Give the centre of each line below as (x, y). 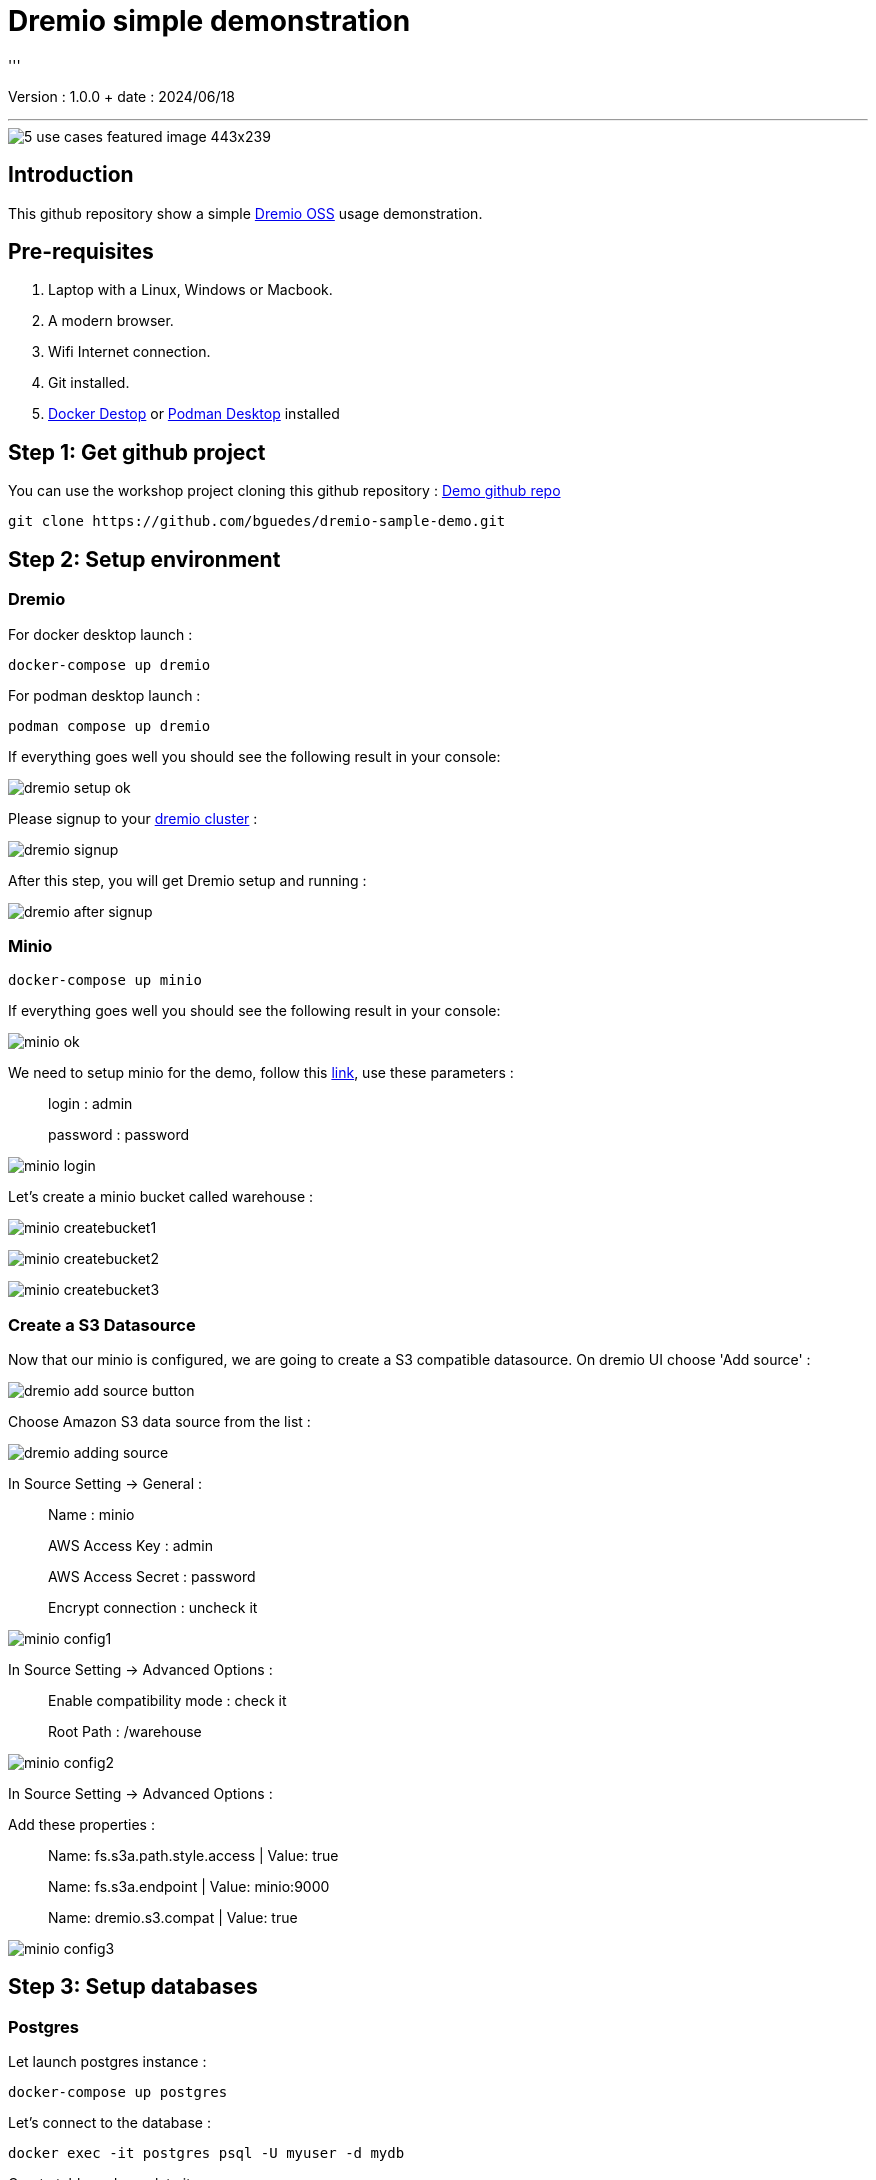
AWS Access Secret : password (152, 1576)
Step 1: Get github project (137, 452)
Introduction (71, 175)
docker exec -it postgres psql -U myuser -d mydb (206, 2153)
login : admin (90, 1104)
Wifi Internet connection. (129, 352)
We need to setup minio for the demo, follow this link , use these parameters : (261, 1073)
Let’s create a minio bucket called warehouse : (161, 1197)
